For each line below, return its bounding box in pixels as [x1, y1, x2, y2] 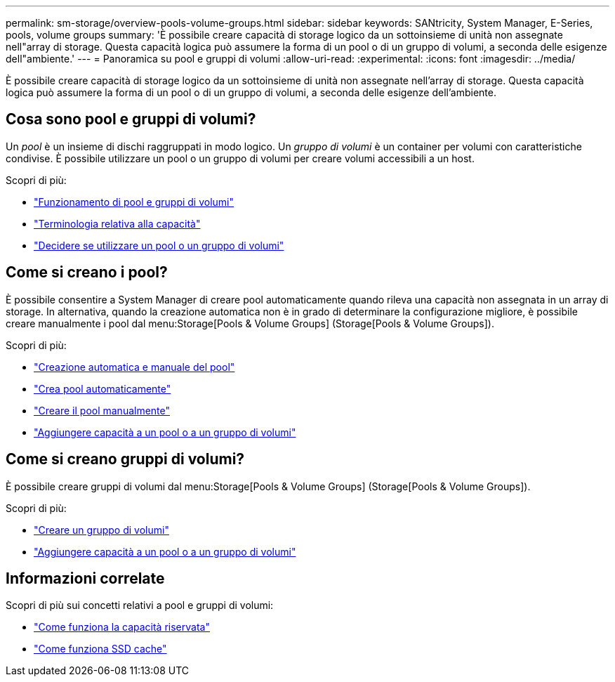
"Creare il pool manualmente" [34, 404, 171, 417]
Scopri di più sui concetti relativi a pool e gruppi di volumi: [6, 599, 274, 612]
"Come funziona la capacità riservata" [34, 621, 210, 634]
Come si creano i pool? [6, 263, 168, 282]
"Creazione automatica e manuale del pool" [34, 360, 235, 373]
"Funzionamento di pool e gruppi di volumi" [34, 195, 234, 208]
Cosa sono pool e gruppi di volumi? [6, 110, 256, 129]
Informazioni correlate [6, 569, 165, 587]
